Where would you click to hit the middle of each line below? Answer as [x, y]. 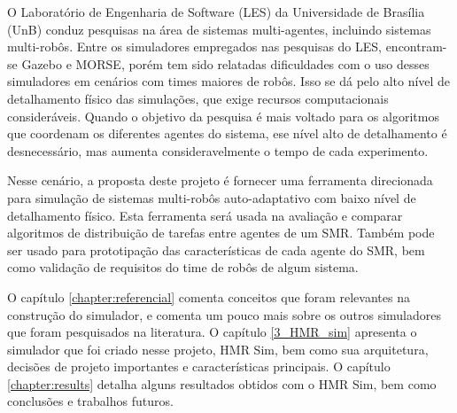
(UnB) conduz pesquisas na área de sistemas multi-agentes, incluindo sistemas [219, 29]
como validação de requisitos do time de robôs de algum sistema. [183, 267]
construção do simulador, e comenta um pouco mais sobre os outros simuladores [224, 314]
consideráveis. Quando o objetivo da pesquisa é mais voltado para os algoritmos [223, 116]
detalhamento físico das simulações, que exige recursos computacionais [198, 98]
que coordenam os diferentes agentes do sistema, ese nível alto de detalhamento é [227, 133]
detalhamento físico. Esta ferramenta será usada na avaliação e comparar [205, 215]
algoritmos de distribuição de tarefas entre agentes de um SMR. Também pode [221, 233]
